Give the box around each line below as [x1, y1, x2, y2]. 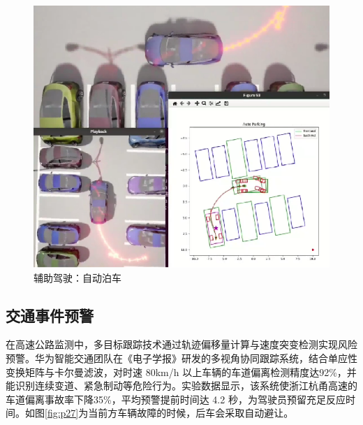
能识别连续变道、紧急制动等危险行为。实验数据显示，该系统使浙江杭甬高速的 [6, 378, 357, 393]
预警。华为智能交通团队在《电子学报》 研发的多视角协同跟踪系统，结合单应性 [6, 350, 357, 365]
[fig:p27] [45, 405, 79, 420]
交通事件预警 [6, 304, 94, 326]
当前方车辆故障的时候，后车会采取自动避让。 [88, 405, 294, 420]
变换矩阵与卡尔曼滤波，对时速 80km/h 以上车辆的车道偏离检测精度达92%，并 [6, 364, 357, 379]
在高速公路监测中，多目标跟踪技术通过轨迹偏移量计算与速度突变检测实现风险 [6, 337, 357, 352]
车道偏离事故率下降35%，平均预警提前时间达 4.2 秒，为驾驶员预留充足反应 [6, 391, 346, 406]
